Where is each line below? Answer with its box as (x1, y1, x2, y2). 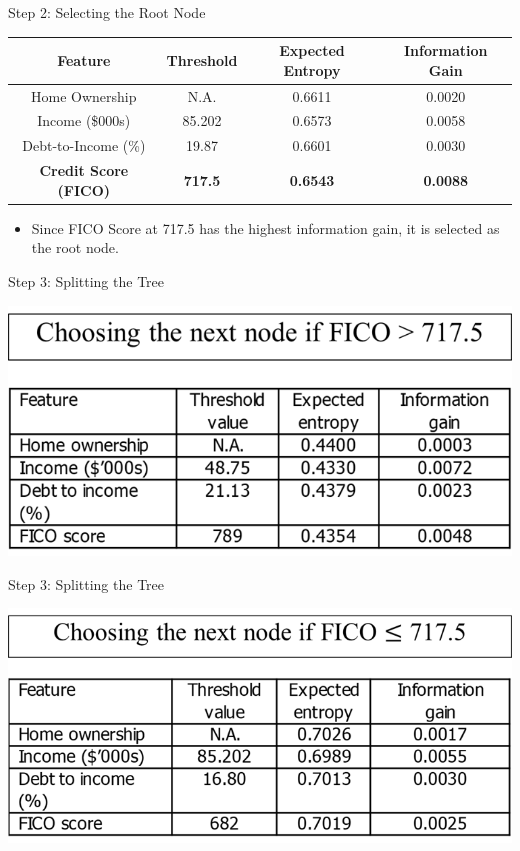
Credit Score (39, 160, 129, 181)
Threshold (166, 49, 238, 70)
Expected (279, 40, 345, 61)
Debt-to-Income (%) (22, 135, 146, 156)
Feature (57, 49, 111, 70)
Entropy (283, 59, 341, 80)
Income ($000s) (37, 110, 131, 131)
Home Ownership (31, 85, 137, 106)
